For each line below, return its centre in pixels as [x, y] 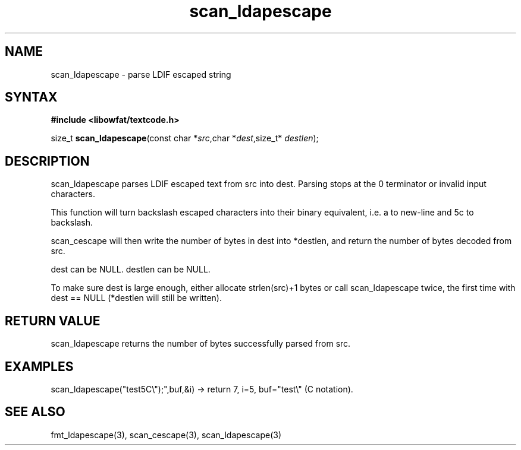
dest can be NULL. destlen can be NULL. [131, 270]
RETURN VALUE [53, 321]
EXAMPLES [39, 366]
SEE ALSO [35, 412]
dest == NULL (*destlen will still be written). [136, 298]
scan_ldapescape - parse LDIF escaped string [141, 74]
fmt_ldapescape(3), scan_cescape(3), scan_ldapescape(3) [166, 435]
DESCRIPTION [47, 161]
